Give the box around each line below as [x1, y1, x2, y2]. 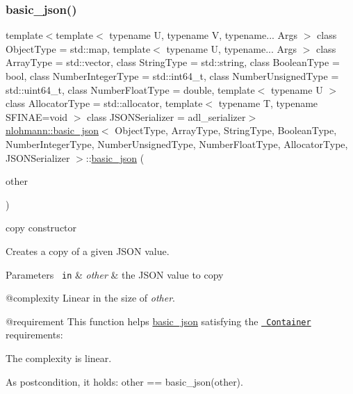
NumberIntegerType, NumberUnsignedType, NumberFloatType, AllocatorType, [6, 136, 348, 151]
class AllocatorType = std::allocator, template [6, 96, 203, 110]
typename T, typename [218, 96, 318, 110]
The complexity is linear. [6, 351, 112, 366]
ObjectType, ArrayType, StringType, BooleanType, [115, 123, 337, 138]
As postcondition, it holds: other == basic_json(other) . [6, 374, 243, 388]
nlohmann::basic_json [6, 123, 99, 138]
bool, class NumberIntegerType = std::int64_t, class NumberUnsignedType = [6, 69, 339, 83]
